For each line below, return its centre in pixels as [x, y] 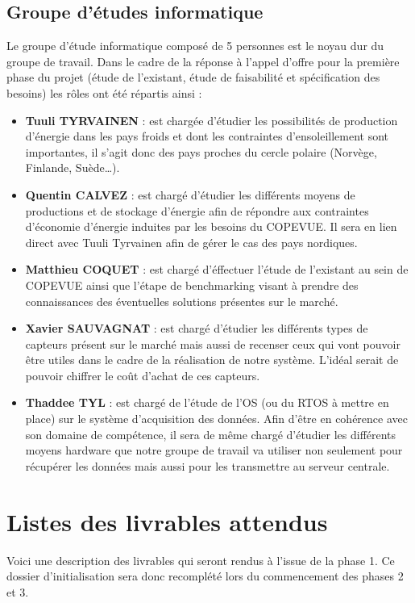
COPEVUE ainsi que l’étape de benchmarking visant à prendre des [192, 285]
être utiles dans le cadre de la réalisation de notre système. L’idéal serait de [212, 360]
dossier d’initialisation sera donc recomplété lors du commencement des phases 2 [205, 576]
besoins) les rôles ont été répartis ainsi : [104, 92]
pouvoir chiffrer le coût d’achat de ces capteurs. [143, 375]
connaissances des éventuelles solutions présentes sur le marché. [182, 301]
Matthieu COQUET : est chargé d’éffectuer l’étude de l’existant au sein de [217, 269]
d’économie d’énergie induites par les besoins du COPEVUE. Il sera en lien [211, 226]
